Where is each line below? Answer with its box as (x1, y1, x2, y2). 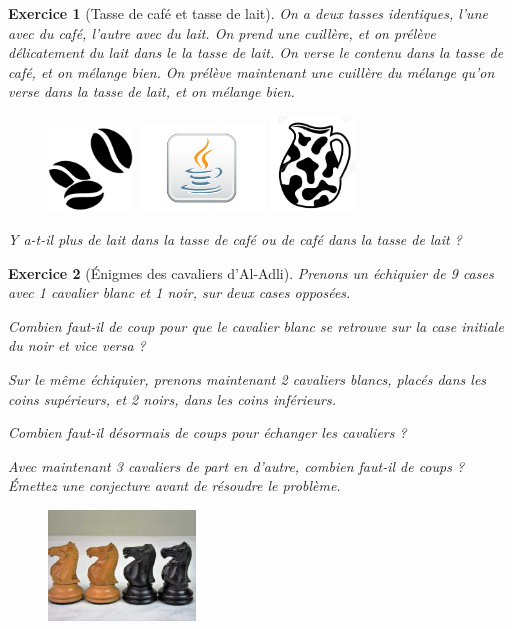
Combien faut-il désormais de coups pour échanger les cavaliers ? (8, 422, 407, 443)
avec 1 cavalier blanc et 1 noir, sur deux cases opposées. (8, 282, 351, 303)
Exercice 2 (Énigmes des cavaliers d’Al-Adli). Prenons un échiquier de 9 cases (8, 262, 494, 283)
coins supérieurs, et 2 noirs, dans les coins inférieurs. (8, 388, 337, 409)
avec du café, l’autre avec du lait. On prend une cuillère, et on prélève (8, 22, 436, 43)
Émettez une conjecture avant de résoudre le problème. (8, 475, 341, 496)
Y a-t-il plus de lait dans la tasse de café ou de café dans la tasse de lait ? (8, 229, 462, 250)
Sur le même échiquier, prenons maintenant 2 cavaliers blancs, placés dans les (8, 368, 487, 389)
